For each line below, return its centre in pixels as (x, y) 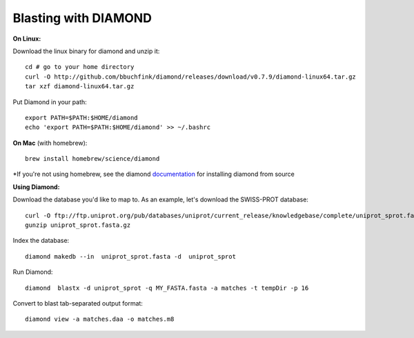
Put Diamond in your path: (50, 102)
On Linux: (27, 39)
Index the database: (41, 241)
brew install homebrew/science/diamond (92, 159)
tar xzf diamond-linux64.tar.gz (80, 87)
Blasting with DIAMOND (82, 18)
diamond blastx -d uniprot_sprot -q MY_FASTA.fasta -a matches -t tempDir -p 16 (167, 288)
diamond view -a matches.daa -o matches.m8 (100, 319)
